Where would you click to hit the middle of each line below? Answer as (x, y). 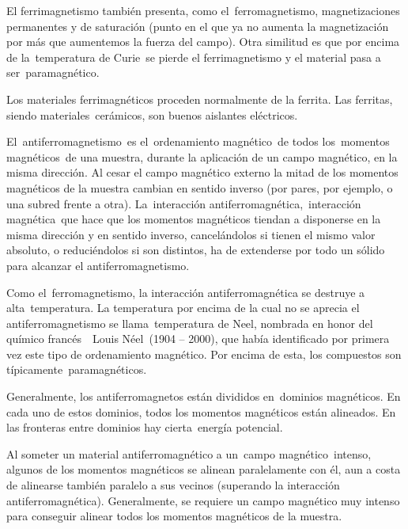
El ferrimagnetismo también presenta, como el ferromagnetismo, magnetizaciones (203, 10)
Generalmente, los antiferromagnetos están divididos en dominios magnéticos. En (204, 396)
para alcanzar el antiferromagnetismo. (98, 265)
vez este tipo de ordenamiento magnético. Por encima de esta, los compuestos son (204, 354)
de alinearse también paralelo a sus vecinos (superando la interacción (173, 485)
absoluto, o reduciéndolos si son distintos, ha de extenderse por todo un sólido (196, 250)
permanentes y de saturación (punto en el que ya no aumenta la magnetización (198, 26)
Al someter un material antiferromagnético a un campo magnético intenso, (189, 453)
